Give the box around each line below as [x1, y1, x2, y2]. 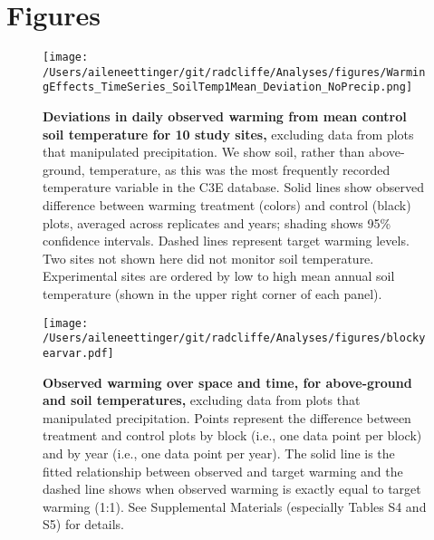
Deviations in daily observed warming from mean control [43, 107, 407, 126]
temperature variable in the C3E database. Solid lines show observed [43, 178, 425, 197]
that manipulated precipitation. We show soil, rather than [43, 142, 365, 161]
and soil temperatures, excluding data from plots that [43, 391, 361, 410]
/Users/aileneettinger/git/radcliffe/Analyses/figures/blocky [43, 332, 426, 345]
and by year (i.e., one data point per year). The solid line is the [43, 443, 395, 462]
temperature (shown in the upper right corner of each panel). [43, 284, 382, 304]
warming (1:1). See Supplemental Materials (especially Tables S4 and [43, 497, 427, 516]
